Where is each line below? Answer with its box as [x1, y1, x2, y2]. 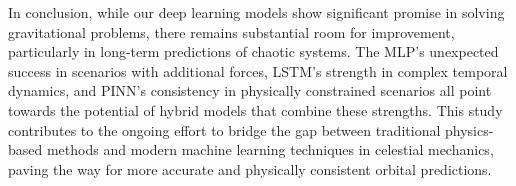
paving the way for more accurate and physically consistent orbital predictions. [8, 158, 492, 179]
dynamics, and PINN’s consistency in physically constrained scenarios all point [8, 80, 492, 101]
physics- [444, 119, 494, 140]
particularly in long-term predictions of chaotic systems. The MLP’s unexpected [8, 41, 499, 62]
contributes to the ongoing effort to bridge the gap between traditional [8, 119, 441, 140]
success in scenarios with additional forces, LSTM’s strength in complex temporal [8, 60, 508, 81]
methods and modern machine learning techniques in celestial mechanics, [46, 139, 494, 160]
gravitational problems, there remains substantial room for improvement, [8, 21, 455, 42]
